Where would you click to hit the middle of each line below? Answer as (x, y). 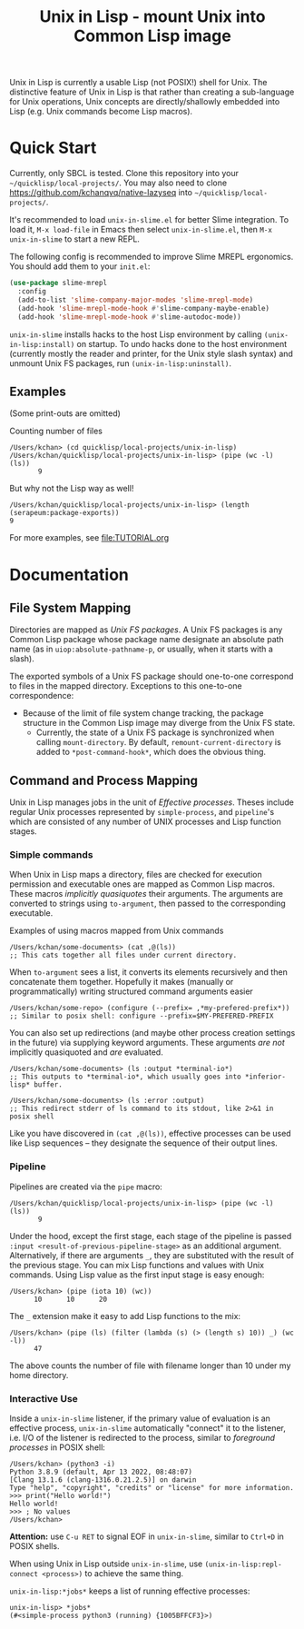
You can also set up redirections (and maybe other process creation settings (152, 1033)
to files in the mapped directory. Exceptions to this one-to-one (126, 686)
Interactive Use (44, 1398)
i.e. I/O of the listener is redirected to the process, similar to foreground (142, 1438)
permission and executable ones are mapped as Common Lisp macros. (142, 884)
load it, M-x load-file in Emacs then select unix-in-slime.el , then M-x (141, 230)
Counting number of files (56, 431)
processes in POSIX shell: (58, 1447)
